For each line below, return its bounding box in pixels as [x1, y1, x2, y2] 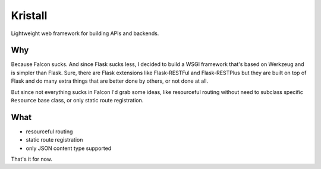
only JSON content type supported [26, 145, 112, 152]
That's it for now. [11, 155, 53, 163]
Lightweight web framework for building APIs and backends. [11, 30, 159, 37]
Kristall [11, 9, 48, 22]
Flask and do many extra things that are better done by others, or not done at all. [11, 77, 208, 84]
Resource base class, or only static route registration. [11, 97, 144, 104]
